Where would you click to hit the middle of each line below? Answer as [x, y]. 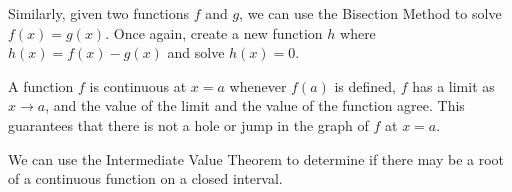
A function [41, 85]
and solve [196, 52]
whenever [258, 85]
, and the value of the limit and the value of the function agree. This [255, 105]
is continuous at [138, 85]
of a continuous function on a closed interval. [145, 178]
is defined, [365, 85]
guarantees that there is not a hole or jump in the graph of [188, 124]
